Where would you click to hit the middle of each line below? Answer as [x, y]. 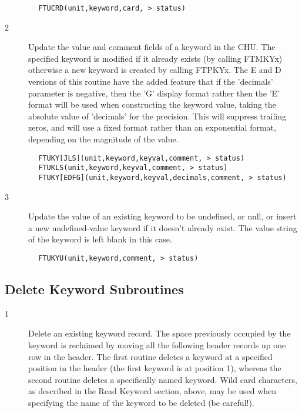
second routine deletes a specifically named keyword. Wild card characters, [163, 379]
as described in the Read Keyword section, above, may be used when [152, 391]
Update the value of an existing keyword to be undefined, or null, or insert [162, 216]
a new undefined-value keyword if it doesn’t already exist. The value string [163, 227]
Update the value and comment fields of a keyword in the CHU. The [152, 47]
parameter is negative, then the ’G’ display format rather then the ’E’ [154, 93]
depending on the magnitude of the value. [103, 139]
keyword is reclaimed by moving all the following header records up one [157, 344]
